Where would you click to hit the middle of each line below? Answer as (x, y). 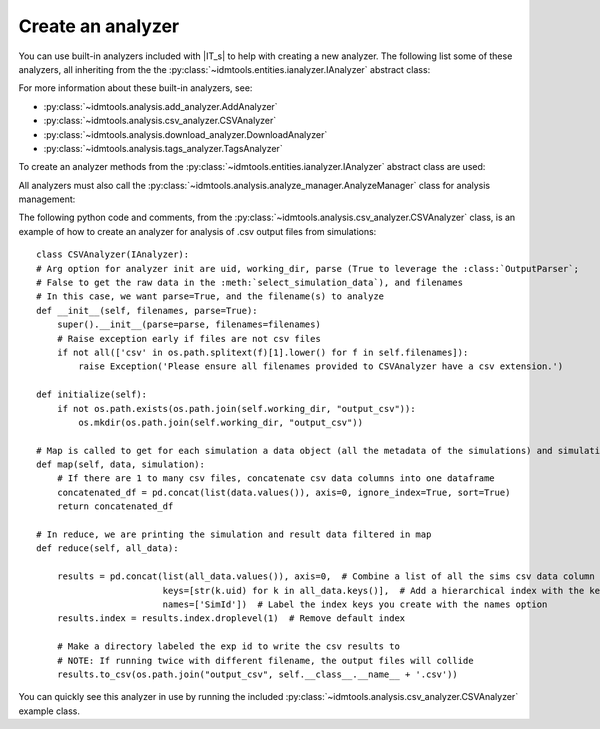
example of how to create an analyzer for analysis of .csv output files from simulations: (197, 231)
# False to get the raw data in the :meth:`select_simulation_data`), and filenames (250, 283)
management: (47, 199)
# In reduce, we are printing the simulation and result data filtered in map (234, 534)
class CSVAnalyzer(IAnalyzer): (113, 254)
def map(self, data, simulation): (120, 464)
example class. (49, 711)
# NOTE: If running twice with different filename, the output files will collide (265, 660)
